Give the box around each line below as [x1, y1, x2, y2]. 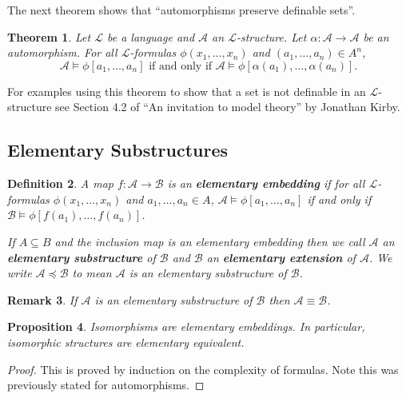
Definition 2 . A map [7, 175, 113, 192]
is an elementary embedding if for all [167, 175, 365, 192]
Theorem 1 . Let [7, 28, 91, 45]
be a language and [106, 28, 195, 45]
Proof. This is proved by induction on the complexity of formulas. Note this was [7, 360, 399, 377]
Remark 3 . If [7, 291, 78, 308]
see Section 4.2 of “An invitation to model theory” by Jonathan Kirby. [55, 98, 400, 115]
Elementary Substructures [7, 137, 229, 162]
